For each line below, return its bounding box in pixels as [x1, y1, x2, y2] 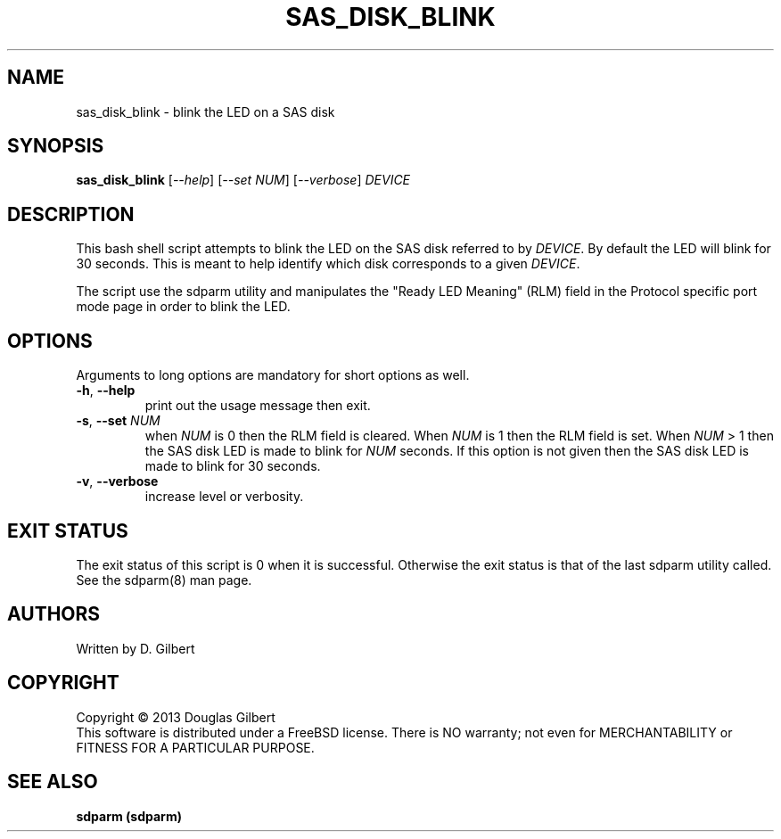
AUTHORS [7, 603, 101, 626]
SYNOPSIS [7, 135, 104, 158]
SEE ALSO [7, 770, 98, 794]
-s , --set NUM [76, 413, 160, 429]
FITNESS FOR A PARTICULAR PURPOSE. [76, 739, 315, 755]
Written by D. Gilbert [76, 640, 195, 656]
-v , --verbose [76, 473, 159, 489]
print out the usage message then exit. [144, 398, 371, 414]
